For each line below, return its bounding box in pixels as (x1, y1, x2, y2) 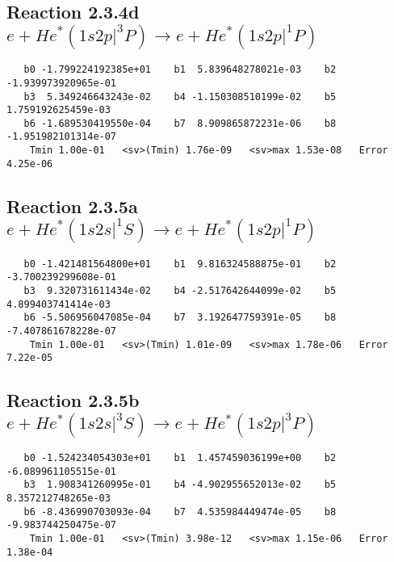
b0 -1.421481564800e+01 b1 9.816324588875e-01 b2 (23, 258, 337, 270)
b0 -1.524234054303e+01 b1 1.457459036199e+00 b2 (23, 452, 337, 464)
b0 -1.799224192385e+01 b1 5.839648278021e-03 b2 (23, 64, 337, 76)
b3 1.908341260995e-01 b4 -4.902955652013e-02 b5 (23, 479, 337, 491)
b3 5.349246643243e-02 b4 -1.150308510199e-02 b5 (23, 90, 337, 103)
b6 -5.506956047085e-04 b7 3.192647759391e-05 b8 (23, 312, 337, 324)
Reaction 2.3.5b (6, 388, 140, 413)
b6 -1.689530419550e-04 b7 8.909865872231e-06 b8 (23, 117, 337, 129)
